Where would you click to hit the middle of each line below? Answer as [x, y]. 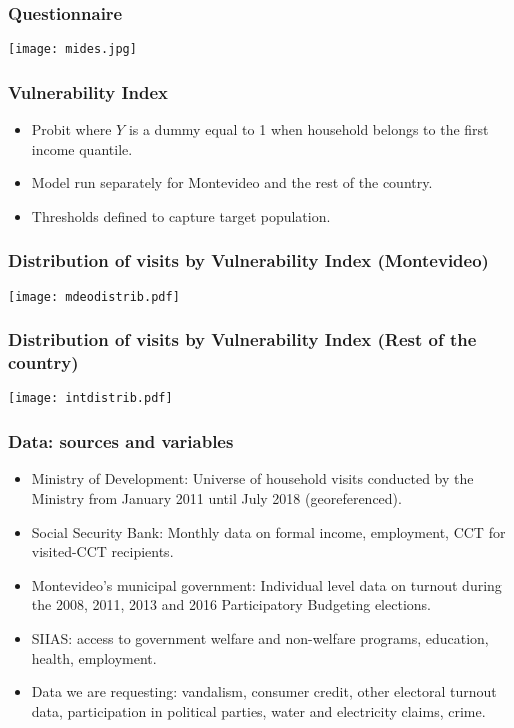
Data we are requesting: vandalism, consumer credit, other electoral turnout [264, 691]
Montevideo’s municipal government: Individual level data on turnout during [266, 584]
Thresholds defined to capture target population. [181, 215]
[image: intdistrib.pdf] [90, 398]
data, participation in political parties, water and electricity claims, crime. [258, 710]
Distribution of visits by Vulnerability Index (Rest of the [242, 339]
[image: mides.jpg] [72, 49]
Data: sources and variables [121, 441]
